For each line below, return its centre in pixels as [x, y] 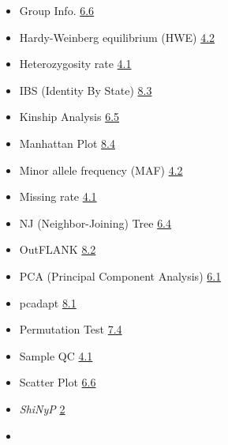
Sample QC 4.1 [56, 355]
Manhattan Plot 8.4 [67, 143]
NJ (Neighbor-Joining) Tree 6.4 [95, 222]
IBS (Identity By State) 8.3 [86, 90]
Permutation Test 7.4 [71, 329]
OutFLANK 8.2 [58, 249]
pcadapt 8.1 [48, 302]
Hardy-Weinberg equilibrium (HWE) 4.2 [117, 37]
